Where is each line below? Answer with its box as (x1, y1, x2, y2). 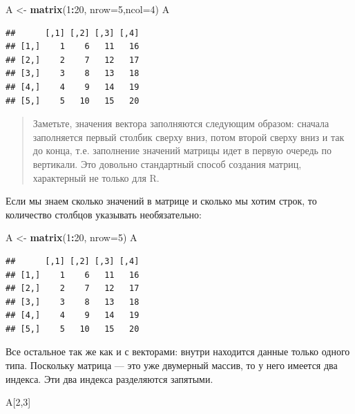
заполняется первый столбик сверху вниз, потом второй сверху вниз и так (32, 129, 345, 144)
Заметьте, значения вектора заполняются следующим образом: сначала (32, 116, 329, 131)
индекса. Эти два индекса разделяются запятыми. (6, 371, 213, 386)
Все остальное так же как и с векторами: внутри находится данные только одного (6, 344, 350, 359)
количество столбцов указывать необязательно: (6, 207, 202, 221)
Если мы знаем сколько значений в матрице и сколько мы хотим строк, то (6, 194, 317, 208)
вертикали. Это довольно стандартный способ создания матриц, (32, 156, 302, 171)
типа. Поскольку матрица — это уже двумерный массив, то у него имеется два (6, 358, 338, 373)
